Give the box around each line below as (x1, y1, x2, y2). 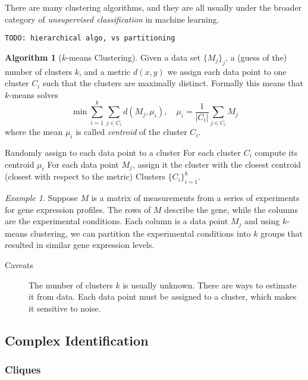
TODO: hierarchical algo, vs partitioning (5, 34, 175, 43)
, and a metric (78, 65, 131, 77)
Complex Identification (5, 331, 149, 349)
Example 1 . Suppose (5, 191, 78, 204)
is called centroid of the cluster (76, 125, 187, 138)
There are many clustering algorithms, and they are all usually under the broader (5, 1, 302, 13)
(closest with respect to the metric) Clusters (5, 170, 165, 183)
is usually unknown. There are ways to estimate (122, 278, 297, 291)
